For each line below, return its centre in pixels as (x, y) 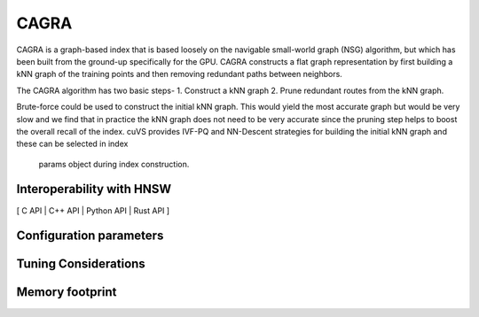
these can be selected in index (72, 144)
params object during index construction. (114, 164)
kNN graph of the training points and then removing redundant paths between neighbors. (180, 74)
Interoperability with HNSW (94, 189)
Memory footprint (67, 292)
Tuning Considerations (81, 264)
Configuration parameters (90, 236)
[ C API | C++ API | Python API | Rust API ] (93, 210)
